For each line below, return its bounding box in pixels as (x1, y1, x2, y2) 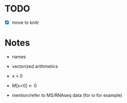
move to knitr (11, 19, 39, 25)
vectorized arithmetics (11, 63, 58, 69)
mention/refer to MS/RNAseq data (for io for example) (11, 92, 123, 98)
